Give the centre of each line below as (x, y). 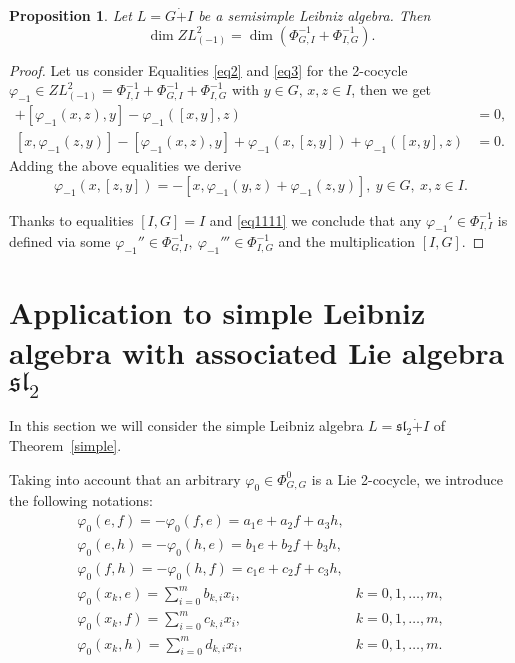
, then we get (391, 89)
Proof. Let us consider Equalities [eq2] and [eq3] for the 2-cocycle (208, 69)
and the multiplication (347, 241)
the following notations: (81, 500)
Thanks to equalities (71, 219)
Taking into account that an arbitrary (125, 478)
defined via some (60, 241)
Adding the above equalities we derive (125, 165)
